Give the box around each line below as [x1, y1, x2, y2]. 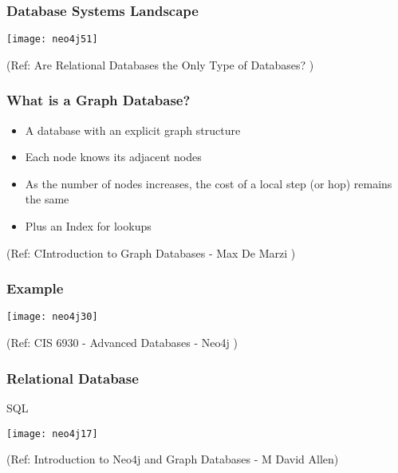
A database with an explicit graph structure [25, 121, 241, 138]
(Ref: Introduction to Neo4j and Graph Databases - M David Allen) [6, 451, 339, 467]
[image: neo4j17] [6, 428, 98, 439]
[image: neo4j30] [6, 311, 98, 323]
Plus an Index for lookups [25, 218, 152, 235]
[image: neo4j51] [6, 34, 98, 45]
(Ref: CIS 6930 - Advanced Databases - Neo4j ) [6, 334, 238, 351]
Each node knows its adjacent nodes [25, 148, 202, 165]
